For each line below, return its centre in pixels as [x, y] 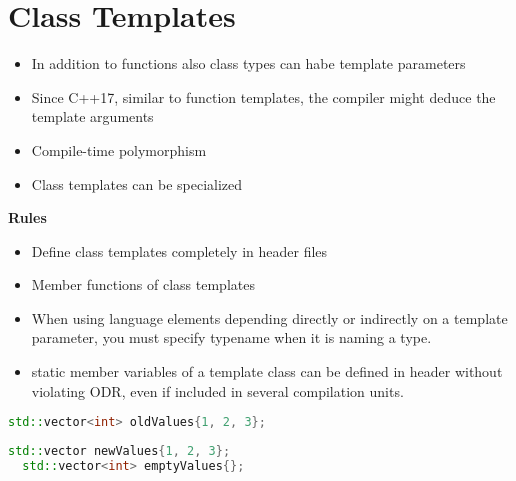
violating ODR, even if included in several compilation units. [217, 390]
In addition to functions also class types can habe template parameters [248, 63]
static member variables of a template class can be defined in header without [267, 371]
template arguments [92, 116]
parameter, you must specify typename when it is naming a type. [231, 337]
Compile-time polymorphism [119, 149]
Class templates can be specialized [137, 183]
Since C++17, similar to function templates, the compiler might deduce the [263, 96]
